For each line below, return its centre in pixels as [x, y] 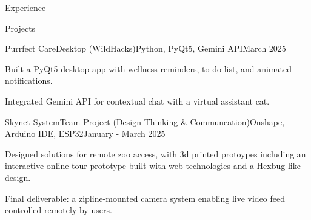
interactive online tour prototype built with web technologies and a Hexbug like [153, 166]
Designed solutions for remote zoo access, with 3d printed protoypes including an [155, 153]
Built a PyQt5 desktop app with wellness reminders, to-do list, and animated [148, 68]
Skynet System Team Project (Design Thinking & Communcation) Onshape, [145, 121]
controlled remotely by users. [59, 210]
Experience [25, 7]
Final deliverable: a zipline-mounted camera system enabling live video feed [145, 198]
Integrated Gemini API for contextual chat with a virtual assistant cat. [137, 101]
